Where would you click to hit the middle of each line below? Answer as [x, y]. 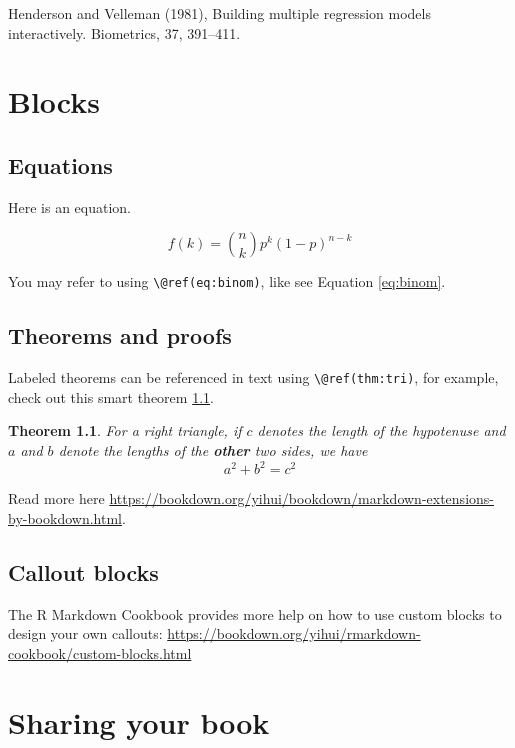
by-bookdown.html [65, 517]
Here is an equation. [70, 206]
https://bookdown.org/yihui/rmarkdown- [294, 633]
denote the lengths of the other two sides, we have [213, 450]
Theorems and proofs [120, 335]
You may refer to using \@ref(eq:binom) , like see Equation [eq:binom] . [227, 281]
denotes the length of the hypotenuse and [381, 430]
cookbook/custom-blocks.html [100, 652]
